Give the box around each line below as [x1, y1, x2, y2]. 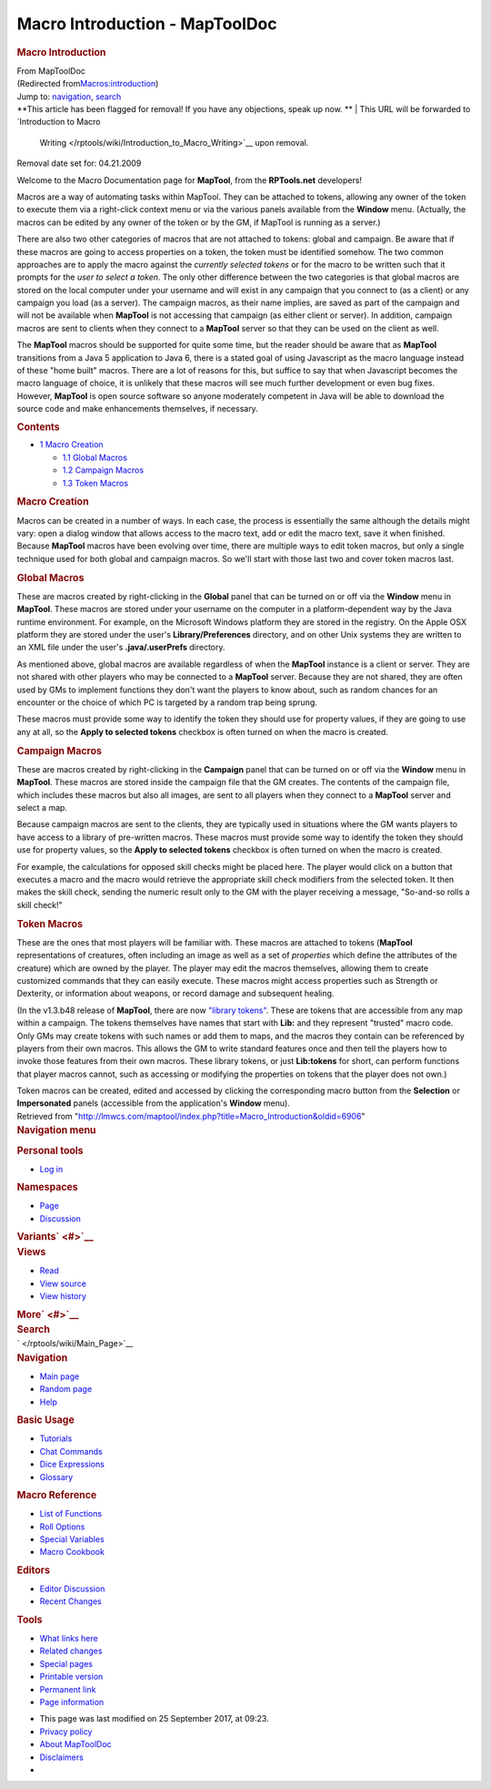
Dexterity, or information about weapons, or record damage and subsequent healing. [16, 988, 335, 999]
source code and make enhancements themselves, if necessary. [16, 404, 258, 414]
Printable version [39, 1671, 104, 1682]
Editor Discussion [39, 1583, 105, 1594]
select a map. [16, 802, 68, 813]
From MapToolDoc [16, 65, 86, 77]
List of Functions [39, 1508, 103, 1519]
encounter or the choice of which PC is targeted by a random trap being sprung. [16, 697, 318, 708]
